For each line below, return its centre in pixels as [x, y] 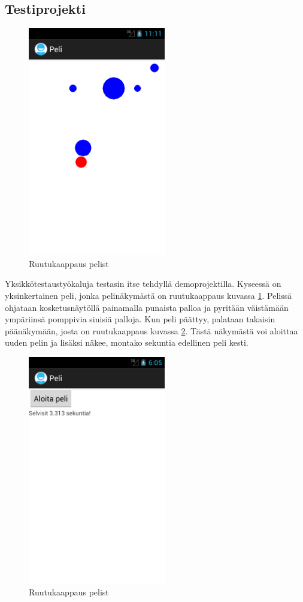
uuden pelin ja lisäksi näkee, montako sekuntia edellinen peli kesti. [127, 342]
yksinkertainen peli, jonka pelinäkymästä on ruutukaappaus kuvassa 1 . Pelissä [149, 295]
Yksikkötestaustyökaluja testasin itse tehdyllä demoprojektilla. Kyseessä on [143, 284]
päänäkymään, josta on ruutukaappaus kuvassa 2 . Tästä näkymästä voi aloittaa [151, 330]
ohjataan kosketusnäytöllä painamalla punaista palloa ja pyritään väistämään [147, 307]
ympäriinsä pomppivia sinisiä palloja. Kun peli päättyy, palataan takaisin [140, 319]
